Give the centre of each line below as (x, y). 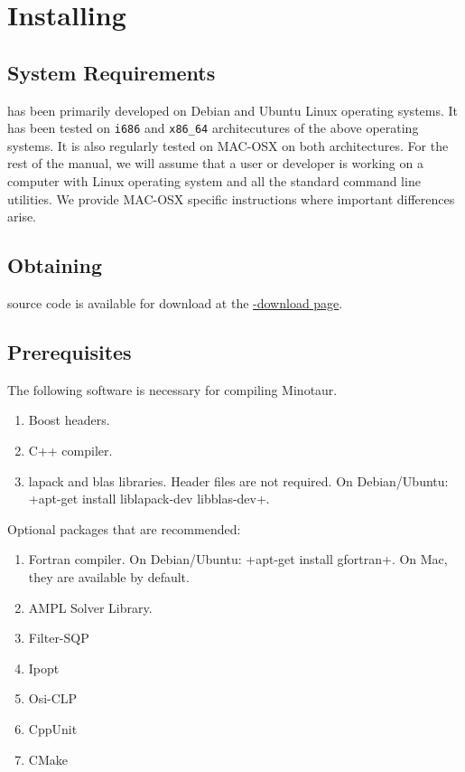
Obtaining (55, 265)
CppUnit (53, 728)
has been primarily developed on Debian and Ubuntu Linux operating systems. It (233, 110)
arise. (22, 217)
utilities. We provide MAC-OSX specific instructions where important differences (231, 198)
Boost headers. (69, 420)
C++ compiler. (70, 450)
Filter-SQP (59, 638)
